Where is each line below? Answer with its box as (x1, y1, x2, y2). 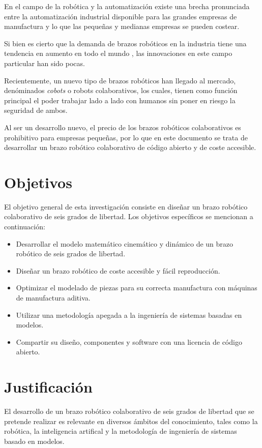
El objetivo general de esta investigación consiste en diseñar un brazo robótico (4, 201, 248, 212)
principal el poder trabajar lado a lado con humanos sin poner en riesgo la (4, 95, 236, 105)
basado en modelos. (4, 435, 65, 446)
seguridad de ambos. (4, 105, 68, 115)
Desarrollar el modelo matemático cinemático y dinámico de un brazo (16, 238, 234, 249)
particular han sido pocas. (4, 57, 85, 68)
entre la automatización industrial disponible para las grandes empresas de (4, 11, 237, 21)
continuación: (4, 221, 45, 232)
